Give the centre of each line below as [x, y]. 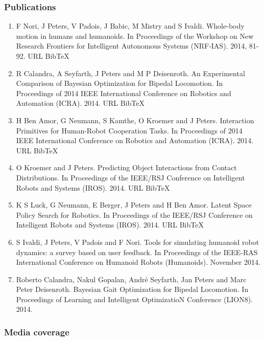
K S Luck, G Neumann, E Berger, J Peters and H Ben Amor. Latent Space [134, 205]
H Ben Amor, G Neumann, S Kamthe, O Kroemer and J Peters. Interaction [135, 120]
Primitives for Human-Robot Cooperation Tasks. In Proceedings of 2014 [129, 130]
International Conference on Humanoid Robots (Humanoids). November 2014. [138, 262]
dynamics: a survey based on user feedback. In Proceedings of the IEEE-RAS [137, 252]
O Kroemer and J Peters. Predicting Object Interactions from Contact [126, 167]
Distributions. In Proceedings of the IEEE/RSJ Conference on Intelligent [130, 177]
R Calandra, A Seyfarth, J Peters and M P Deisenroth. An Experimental [130, 73]
